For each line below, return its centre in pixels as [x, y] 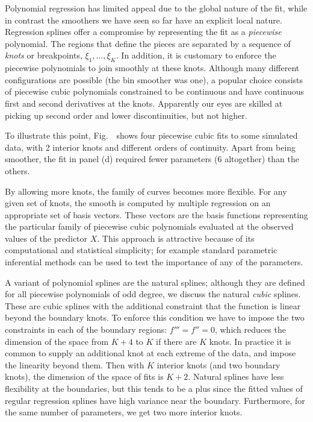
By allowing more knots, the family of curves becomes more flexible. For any [146, 191]
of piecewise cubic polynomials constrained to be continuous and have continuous [155, 91]
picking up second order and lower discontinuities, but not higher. [126, 115]
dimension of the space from [57, 341]
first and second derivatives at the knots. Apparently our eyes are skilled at [144, 103]
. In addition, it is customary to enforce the [196, 55]
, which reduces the [250, 329]
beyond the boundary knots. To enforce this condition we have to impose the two [155, 317]
